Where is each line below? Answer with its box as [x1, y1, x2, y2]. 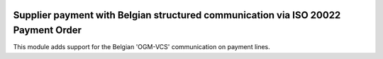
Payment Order [13, 25, 82, 37]
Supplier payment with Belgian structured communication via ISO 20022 [13, 9, 341, 21]
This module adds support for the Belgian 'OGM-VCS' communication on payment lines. [13, 43, 271, 51]
